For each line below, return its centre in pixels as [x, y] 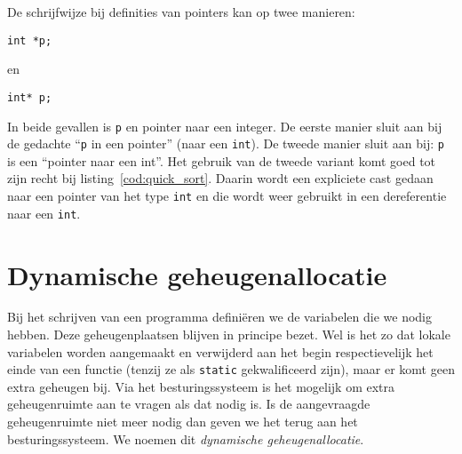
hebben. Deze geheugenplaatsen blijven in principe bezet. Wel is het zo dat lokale [229, 335]
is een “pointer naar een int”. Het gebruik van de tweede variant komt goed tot [222, 160]
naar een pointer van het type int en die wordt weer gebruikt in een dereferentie [227, 195]
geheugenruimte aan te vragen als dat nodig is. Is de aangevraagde [189, 404]
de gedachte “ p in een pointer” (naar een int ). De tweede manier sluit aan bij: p [226, 143]
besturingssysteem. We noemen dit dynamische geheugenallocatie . [186, 438]
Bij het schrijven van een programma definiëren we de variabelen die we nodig [220, 317]
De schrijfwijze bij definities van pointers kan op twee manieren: [181, 12]
